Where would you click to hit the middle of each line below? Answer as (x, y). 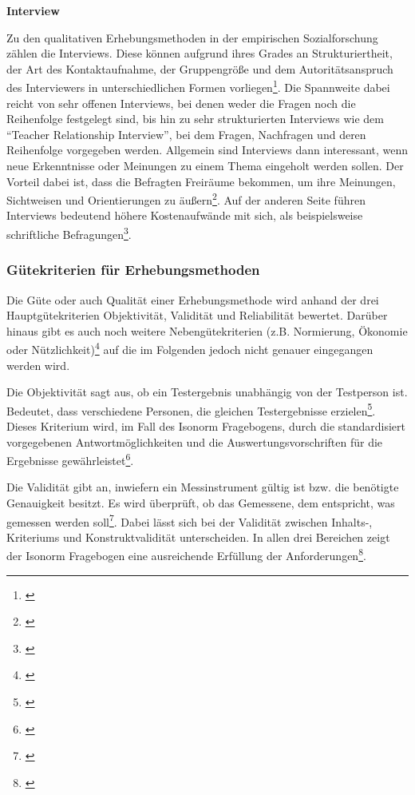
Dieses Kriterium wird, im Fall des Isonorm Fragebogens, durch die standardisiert (206, 425)
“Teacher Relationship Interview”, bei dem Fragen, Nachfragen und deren (186, 134)
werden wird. (38, 365)
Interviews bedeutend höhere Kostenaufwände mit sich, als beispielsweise (185, 215)
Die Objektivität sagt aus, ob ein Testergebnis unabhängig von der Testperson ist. (207, 392)
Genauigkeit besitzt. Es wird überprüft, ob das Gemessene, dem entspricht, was (201, 503)
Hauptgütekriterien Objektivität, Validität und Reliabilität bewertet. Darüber (197, 315)
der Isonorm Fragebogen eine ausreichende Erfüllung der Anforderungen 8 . (186, 555)
